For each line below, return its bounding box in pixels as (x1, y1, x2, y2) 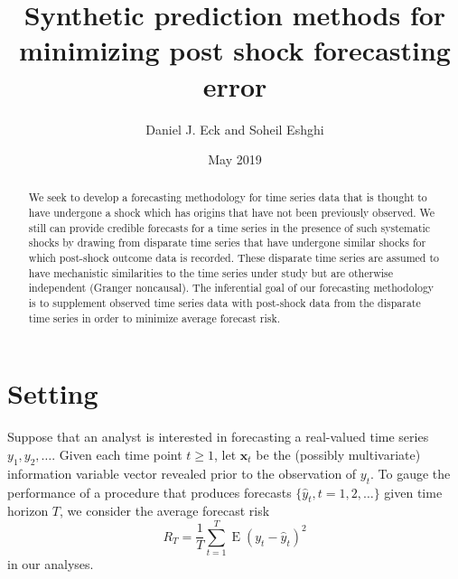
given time (384, 482, 443, 501)
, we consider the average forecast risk (60, 501, 270, 520)
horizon (7, 501, 49, 520)
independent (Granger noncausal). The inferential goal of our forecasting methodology (28, 280, 435, 295)
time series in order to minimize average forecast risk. (28, 310, 280, 325)
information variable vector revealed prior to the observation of (7, 463, 357, 482)
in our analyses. (7, 555, 94, 574)
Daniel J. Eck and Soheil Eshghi (145, 119, 324, 138)
